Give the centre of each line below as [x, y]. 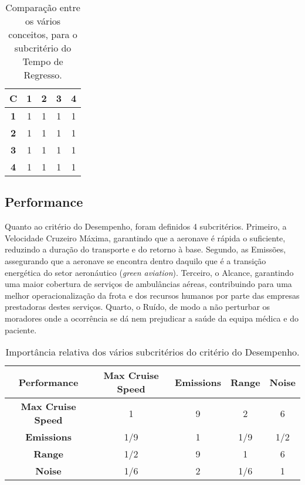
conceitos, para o [43, 34]
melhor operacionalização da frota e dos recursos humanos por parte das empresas [152, 295]
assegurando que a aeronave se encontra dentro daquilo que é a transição [135, 260]
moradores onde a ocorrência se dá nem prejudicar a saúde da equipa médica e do [152, 318]
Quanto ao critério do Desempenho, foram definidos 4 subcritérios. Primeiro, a [146, 226]
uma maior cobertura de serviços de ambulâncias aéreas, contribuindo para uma [148, 284]
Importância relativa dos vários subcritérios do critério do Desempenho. [152, 352]
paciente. [21, 329]
